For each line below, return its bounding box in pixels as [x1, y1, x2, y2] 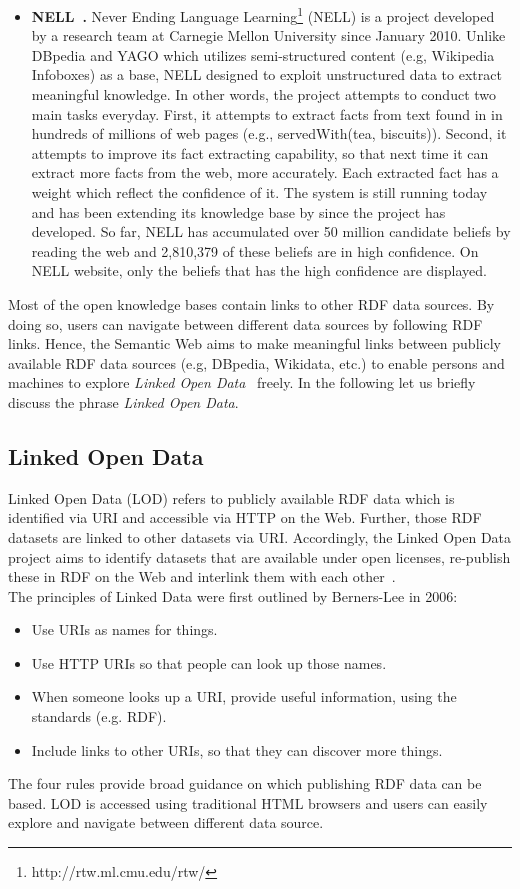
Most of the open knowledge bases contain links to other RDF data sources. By [8, 293, 495, 314]
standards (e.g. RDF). [31, 706, 167, 727]
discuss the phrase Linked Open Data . [8, 391, 239, 412]
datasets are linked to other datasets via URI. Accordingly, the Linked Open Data [8, 526, 512, 547]
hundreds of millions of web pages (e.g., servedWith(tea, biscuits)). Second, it [31, 123, 507, 144]
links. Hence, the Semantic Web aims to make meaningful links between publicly [8, 333, 501, 354]
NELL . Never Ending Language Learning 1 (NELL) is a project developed [31, 3, 495, 26]
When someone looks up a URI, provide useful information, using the [31, 686, 457, 707]
